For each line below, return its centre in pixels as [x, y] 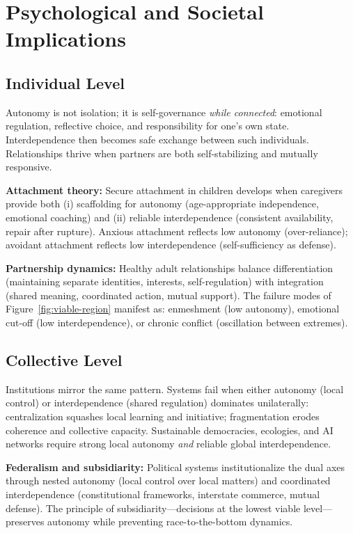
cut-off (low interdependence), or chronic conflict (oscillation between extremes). [177, 323]
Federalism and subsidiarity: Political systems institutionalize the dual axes [175, 467]
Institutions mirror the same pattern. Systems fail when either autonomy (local [175, 389]
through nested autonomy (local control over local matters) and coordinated [168, 480]
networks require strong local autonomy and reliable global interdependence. [168, 444]
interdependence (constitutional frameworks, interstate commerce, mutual [163, 494]
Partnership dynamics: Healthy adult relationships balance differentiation [170, 268]
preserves [25, 522]
